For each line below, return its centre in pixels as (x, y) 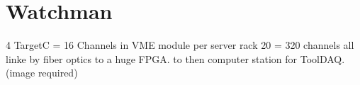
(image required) (42, 73)
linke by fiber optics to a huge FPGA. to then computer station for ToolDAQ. (175, 58)
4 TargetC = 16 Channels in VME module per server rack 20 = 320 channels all (180, 45)
